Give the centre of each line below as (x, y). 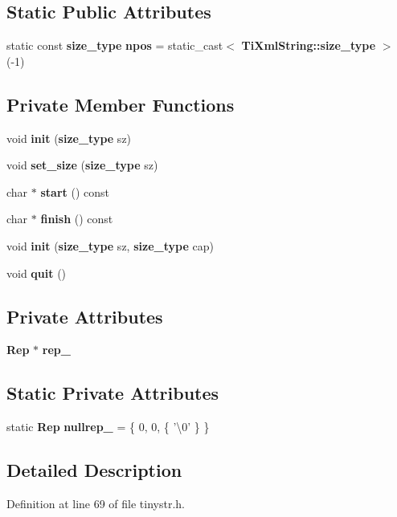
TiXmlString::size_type (309, 45)
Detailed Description (94, 470)
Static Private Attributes (113, 393)
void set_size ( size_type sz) (82, 165)
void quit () (37, 273)
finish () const (77, 219)
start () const (75, 191)
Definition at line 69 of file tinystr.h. (96, 503)
